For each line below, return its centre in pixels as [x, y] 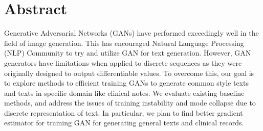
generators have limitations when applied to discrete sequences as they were [123, 62]
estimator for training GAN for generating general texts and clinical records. [124, 123]
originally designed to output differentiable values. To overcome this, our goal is [129, 73]
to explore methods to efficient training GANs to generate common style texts [127, 83]
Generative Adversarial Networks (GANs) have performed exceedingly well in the [131, 33]
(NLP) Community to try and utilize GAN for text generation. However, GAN [128, 53]
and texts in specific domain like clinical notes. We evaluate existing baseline [124, 93]
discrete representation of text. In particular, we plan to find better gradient [124, 112]
